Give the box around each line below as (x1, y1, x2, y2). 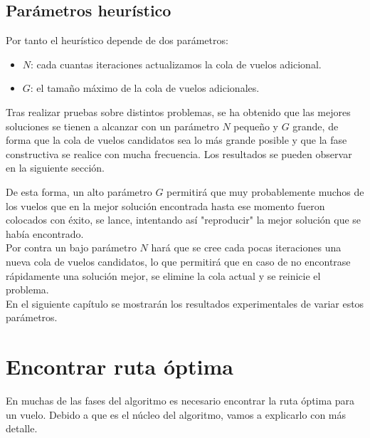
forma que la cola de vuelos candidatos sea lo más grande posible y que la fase (6, 132, 347, 147)
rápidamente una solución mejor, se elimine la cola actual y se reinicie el (6, 268, 321, 283)
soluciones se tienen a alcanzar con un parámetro (6, 118, 219, 133)
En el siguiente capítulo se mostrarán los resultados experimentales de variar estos (6, 296, 364, 311)
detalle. (6, 421, 38, 436)
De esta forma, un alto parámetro (6, 184, 152, 199)
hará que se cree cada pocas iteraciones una (151, 240, 342, 255)
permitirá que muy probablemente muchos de (166, 184, 364, 199)
